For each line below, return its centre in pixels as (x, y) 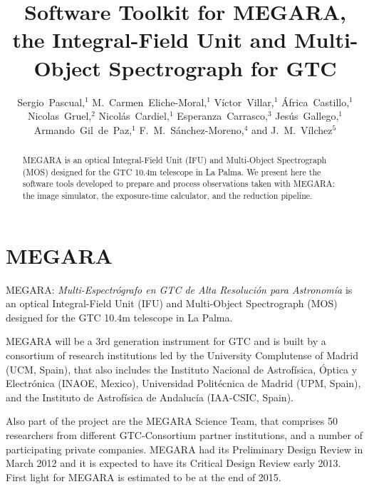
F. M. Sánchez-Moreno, (192, 129)
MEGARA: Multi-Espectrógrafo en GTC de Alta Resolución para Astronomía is (179, 289)
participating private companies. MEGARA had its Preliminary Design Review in (184, 449)
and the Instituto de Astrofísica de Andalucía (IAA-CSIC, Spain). (150, 397)
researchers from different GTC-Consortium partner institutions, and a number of (184, 434)
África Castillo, (316, 102)
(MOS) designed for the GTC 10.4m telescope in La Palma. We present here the (172, 171)
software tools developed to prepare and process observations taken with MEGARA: (179, 184)
